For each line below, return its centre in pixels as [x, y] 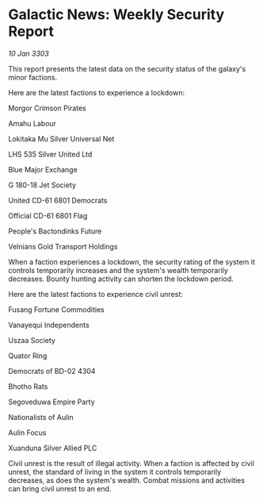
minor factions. [33, 77]
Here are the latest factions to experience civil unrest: [96, 294]
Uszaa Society [32, 340]
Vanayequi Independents [49, 325]
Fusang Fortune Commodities [56, 309]
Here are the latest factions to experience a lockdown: [96, 92]
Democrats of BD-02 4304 [52, 371]
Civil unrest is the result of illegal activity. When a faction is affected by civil [131, 463]
